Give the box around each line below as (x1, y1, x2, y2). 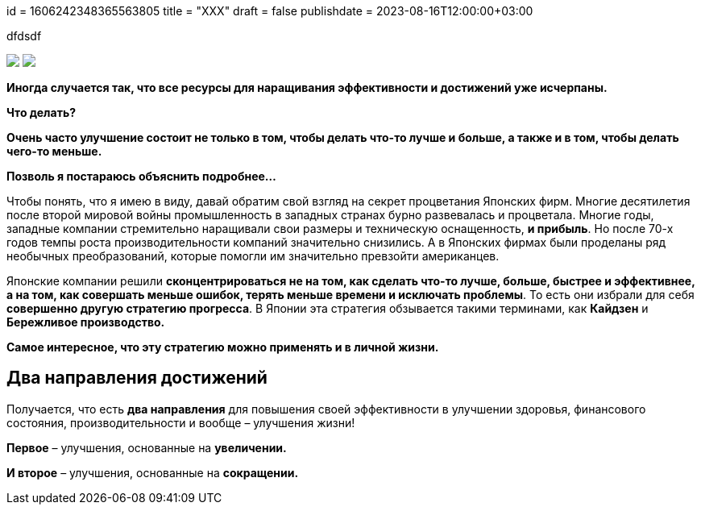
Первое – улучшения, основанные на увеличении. (6, 440, 287, 455)
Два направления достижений (6, 368, 268, 388)
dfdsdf (6, 29, 42, 43)
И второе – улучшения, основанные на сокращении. (6, 465, 299, 480)
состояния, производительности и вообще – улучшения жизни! (6, 415, 355, 430)
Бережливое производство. (6, 315, 165, 329)
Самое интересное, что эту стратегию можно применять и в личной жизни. (6, 340, 439, 354)
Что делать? (6, 106, 77, 119)
